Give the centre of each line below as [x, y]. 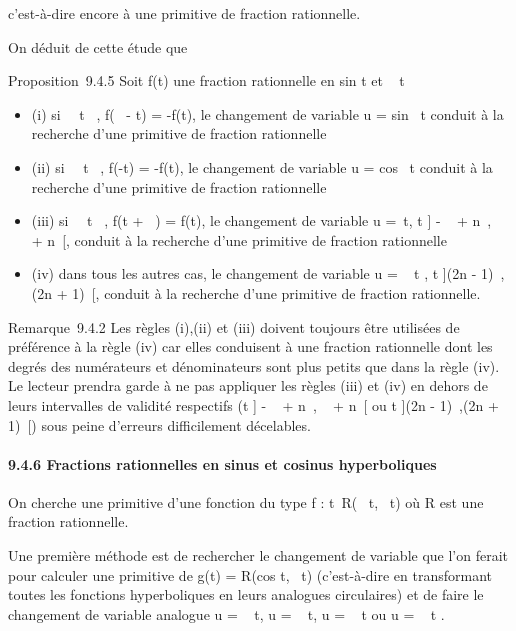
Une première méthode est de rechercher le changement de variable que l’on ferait [258, 555]
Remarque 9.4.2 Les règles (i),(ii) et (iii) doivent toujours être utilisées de [234, 326]
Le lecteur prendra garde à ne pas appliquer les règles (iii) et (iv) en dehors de [248, 385]
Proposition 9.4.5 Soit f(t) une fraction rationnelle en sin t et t [206, 80]
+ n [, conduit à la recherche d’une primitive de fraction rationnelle [239, 239]
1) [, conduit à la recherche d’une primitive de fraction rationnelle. [276, 292]
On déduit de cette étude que [98, 46]
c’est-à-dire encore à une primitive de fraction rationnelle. [184, 13]
